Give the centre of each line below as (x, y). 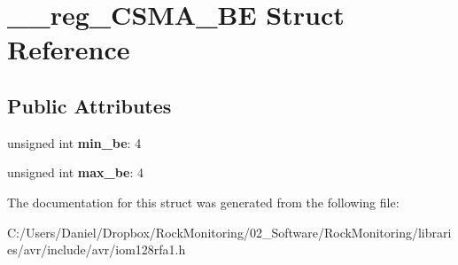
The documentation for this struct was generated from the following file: (203, 202)
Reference (69, 49)
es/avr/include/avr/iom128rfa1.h (97, 249)
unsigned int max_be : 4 (76, 172)
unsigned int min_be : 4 (74, 142)
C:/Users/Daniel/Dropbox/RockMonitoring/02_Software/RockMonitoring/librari (229, 232)
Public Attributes (89, 105)
